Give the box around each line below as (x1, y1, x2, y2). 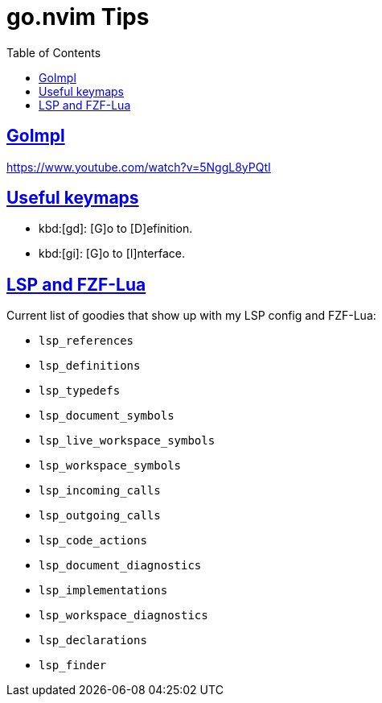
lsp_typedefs (39, 384, 121, 398)
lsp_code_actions (39, 534, 147, 548)
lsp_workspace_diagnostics (39, 609, 208, 622)
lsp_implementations (39, 584, 168, 598)
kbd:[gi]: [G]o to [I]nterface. (39, 246, 185, 261)
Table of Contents (6, 45, 101, 60)
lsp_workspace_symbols (39, 459, 182, 473)
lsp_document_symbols (39, 409, 175, 423)
